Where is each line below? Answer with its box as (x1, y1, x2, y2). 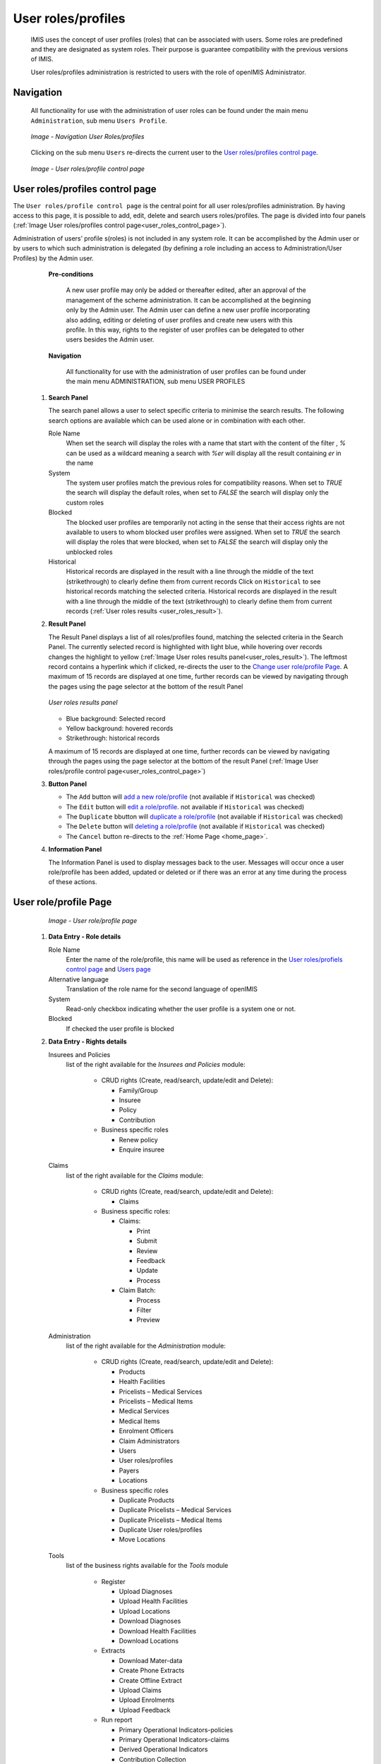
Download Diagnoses (119, 1617, 181, 1626)
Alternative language (48, 974, 109, 984)
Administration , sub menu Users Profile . (30, 116, 167, 125)
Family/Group (119, 1086, 158, 1094)
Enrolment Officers (119, 1427, 174, 1435)
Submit (136, 1237, 158, 1245)
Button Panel (48, 780, 87, 788)
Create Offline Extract (119, 1676, 183, 1684)
